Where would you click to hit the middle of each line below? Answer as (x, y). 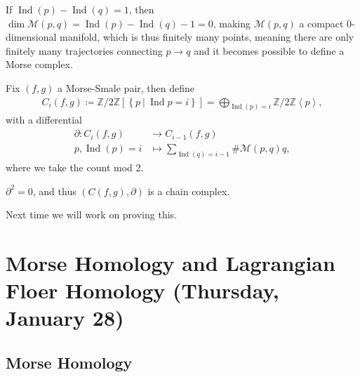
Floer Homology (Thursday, (142, 290)
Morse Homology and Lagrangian (171, 262)
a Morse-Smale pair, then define (126, 87)
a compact (321, 23)
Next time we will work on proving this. (91, 214)
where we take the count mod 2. (75, 167)
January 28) (65, 318)
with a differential (44, 120)
